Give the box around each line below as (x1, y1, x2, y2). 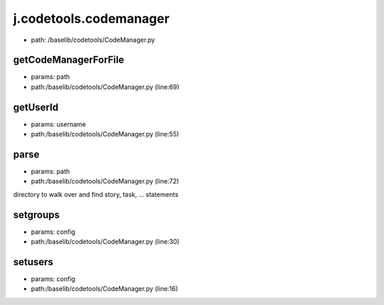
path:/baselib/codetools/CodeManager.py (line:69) (31, 82, 180, 91)
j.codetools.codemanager (13, 11, 170, 26)
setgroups (13, 208, 60, 220)
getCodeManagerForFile (13, 54, 124, 66)
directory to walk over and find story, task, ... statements (13, 190, 179, 198)
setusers (13, 256, 53, 268)
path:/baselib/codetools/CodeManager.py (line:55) (31, 130, 179, 139)
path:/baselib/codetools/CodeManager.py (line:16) (31, 284, 178, 293)
